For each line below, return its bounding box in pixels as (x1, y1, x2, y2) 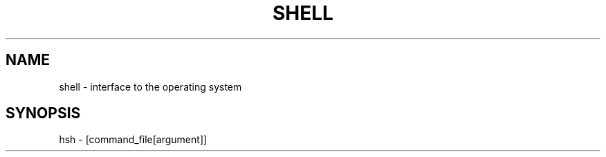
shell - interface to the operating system (59, 80, 242, 93)
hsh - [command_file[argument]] (59, 133, 208, 146)
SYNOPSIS (6, 104, 81, 122)
